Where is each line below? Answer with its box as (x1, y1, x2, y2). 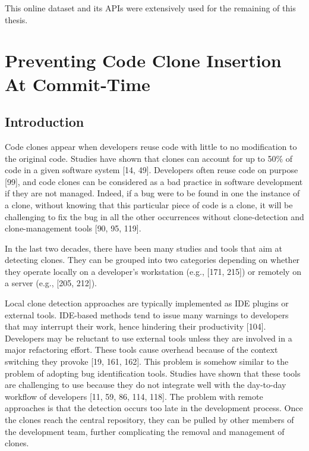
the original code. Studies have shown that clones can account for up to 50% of (5, 152, 293, 164)
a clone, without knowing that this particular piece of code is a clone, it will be (5, 198, 293, 211)
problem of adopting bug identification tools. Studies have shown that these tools (5, 367, 301, 379)
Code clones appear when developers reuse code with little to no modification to (5, 140, 297, 152)
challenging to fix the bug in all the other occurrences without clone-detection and (5, 210, 304, 223)
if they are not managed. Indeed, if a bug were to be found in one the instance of (5, 187, 300, 199)
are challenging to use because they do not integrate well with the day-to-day (5, 378, 286, 391)
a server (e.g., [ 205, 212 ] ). (5, 277, 97, 289)
